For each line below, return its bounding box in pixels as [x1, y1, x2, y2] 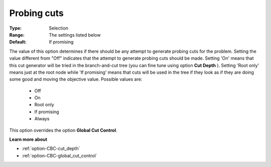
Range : [9, 32, 25, 38]
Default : [9, 39, 27, 45]
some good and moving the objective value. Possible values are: [9, 76, 143, 82]
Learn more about [9, 136, 48, 142]
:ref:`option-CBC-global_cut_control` [22, 152, 97, 158]
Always [34, 116, 50, 122]
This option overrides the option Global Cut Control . [9, 127, 117, 133]
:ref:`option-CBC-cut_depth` [22, 145, 80, 151]
